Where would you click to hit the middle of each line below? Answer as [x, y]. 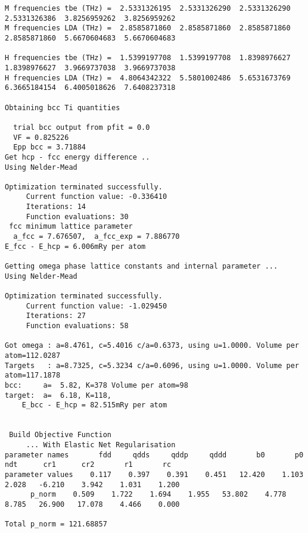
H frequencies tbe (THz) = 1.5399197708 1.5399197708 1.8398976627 [148, 58]
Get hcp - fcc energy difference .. [77, 157]
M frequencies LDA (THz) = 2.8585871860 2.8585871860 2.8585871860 [148, 28]
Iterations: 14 [56, 207]
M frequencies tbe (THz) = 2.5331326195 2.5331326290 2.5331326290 [148, 8]
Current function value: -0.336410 [97, 197]
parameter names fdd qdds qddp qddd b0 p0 [154, 455]
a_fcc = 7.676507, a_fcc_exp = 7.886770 [97, 237]
